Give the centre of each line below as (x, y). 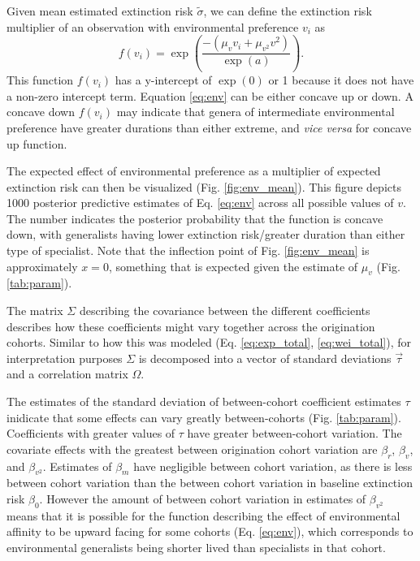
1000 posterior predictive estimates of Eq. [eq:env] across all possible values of (200, 203)
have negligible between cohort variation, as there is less (273, 466)
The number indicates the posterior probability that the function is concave (195, 218)
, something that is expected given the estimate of (233, 266)
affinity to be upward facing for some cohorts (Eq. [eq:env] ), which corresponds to (210, 531)
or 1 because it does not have (341, 80)
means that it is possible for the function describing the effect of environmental (204, 515)
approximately (42, 266)
